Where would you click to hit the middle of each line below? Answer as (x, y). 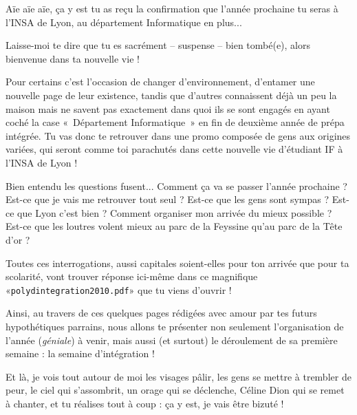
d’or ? (18, 239)
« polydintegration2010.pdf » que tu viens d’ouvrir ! (119, 289)
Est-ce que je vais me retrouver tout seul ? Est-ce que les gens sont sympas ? (167, 199)
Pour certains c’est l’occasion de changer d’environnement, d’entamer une (160, 82)
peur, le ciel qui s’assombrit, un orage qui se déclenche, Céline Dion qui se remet (175, 390)
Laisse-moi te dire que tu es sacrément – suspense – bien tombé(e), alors (158, 45)
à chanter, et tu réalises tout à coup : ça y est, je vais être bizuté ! (145, 403)
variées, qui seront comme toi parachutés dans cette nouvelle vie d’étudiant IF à (174, 149)
